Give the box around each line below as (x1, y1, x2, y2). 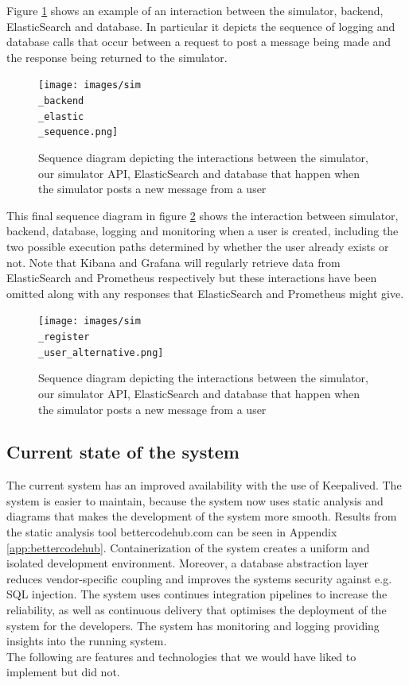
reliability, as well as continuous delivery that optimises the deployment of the (6, 602, 387, 618)
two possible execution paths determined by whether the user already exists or (6, 238, 389, 254)
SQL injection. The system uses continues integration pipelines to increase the (6, 586, 388, 602)
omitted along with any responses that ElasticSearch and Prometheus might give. (6, 284, 404, 301)
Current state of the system (6, 439, 240, 464)
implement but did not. (6, 664, 120, 680)
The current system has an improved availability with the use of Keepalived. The (6, 477, 402, 493)
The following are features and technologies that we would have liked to (6, 648, 356, 664)
